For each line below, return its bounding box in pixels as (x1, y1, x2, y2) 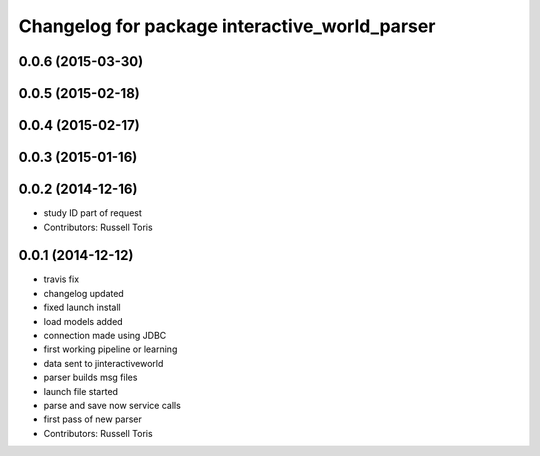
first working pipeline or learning (43, 343, 178, 355)
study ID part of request (43, 207, 142, 219)
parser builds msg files (43, 371, 138, 384)
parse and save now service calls (43, 399, 182, 411)
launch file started (43, 385, 119, 397)
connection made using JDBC (43, 329, 167, 341)
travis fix (43, 273, 80, 285)
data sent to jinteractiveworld (43, 357, 164, 369)
